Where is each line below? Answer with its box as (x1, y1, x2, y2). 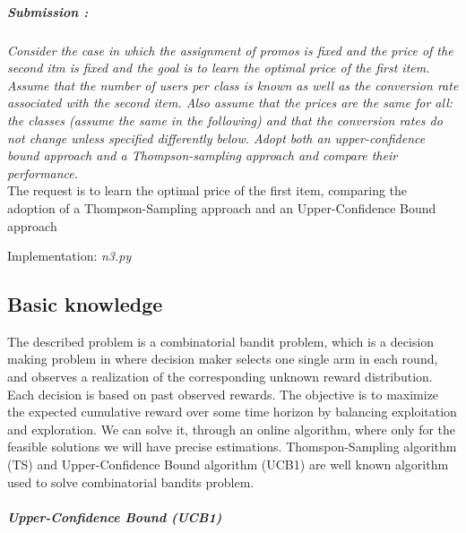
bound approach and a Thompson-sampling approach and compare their (7, 146, 398, 165)
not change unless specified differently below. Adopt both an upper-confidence (7, 128, 426, 147)
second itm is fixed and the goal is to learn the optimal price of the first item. (7, 58, 430, 77)
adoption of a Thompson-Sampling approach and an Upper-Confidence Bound (7, 198, 436, 217)
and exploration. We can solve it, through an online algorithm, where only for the (7, 419, 456, 438)
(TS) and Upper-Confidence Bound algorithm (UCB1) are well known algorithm (7, 455, 449, 474)
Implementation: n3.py (7, 246, 132, 265)
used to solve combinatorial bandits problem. (7, 472, 255, 491)
